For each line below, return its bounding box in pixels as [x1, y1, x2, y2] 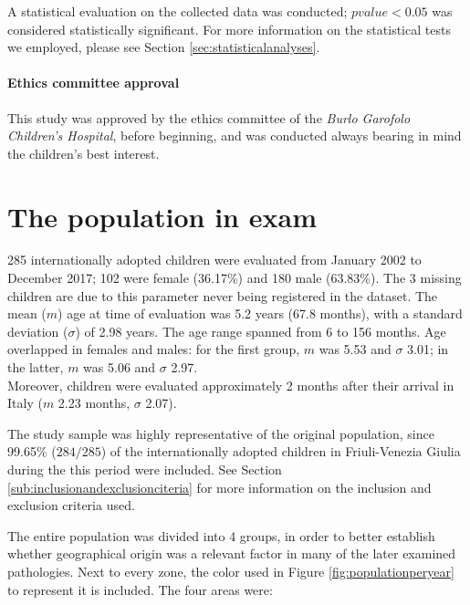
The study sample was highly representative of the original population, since [7, 423, 434, 443]
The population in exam [7, 197, 317, 235]
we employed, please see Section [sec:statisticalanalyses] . [7, 37, 320, 57]
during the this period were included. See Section [7, 460, 282, 479]
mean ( [7, 304, 47, 323]
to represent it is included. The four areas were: [7, 579, 273, 599]
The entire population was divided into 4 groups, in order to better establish [7, 526, 435, 545]
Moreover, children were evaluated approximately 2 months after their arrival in [7, 375, 454, 394]
